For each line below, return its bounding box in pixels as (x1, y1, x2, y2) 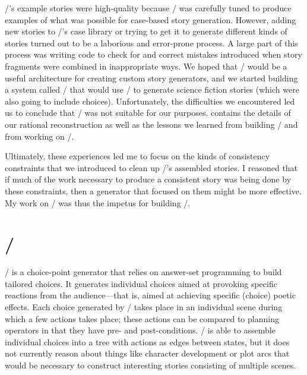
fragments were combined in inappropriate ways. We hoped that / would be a (5, 59, 287, 72)
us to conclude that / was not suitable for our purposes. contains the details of (5, 106, 291, 119)
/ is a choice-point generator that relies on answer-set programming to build (5, 266, 282, 278)
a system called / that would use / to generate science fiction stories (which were (5, 83, 299, 96)
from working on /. (5, 130, 74, 142)
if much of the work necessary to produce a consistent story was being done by (5, 173, 292, 185)
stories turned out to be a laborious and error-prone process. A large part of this (5, 36, 298, 49)
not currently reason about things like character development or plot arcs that (5, 347, 290, 360)
